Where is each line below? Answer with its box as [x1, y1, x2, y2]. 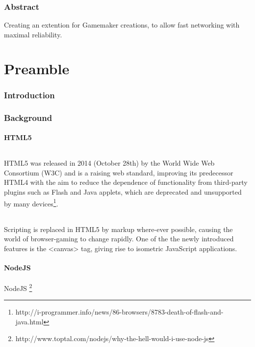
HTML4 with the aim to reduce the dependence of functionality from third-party [4, 177, 248, 187]
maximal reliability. [4, 29, 62, 39]
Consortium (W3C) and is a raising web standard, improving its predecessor [4, 167, 233, 177]
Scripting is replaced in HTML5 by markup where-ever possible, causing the [4, 224, 233, 234]
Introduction [4, 88, 55, 101]
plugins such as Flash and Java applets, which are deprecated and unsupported [4, 187, 242, 197]
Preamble [4, 58, 70, 78]
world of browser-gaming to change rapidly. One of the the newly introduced [4, 233, 234, 244]
